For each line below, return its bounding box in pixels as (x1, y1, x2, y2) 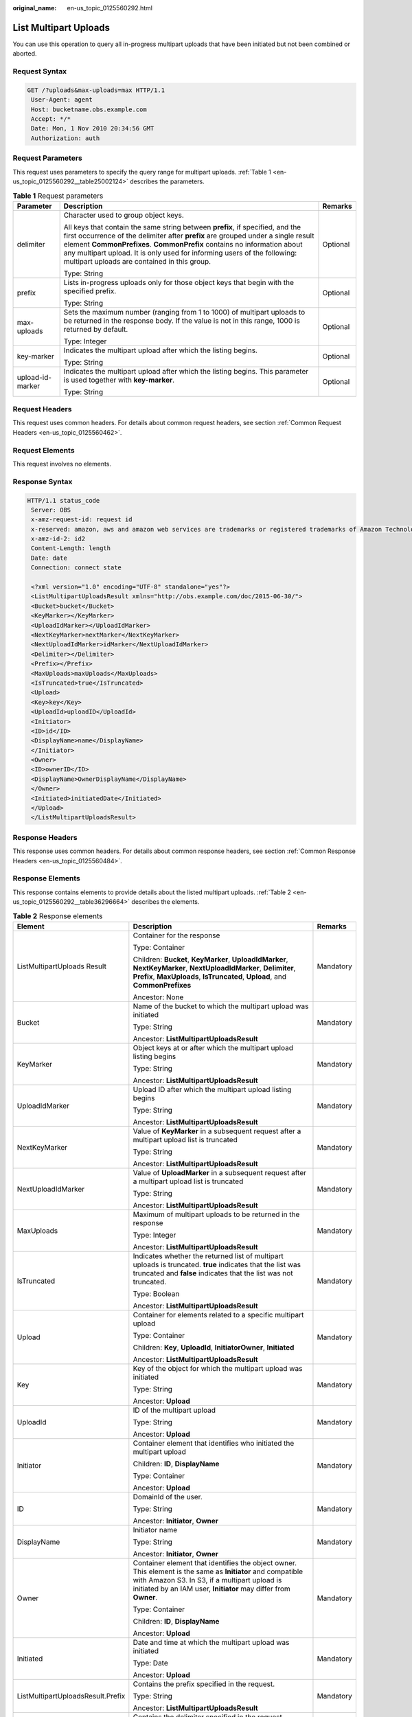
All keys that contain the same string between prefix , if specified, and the (63, 222, 301, 231)
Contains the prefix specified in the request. (133, 1679, 275, 1689)
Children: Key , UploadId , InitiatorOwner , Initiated (133, 1343, 295, 1352)
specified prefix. (63, 286, 117, 295)
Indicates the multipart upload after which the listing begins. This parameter (63, 366, 309, 376)
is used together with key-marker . (63, 375, 175, 385)
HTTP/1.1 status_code (27, 497, 100, 504)
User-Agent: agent (31, 96, 93, 104)
